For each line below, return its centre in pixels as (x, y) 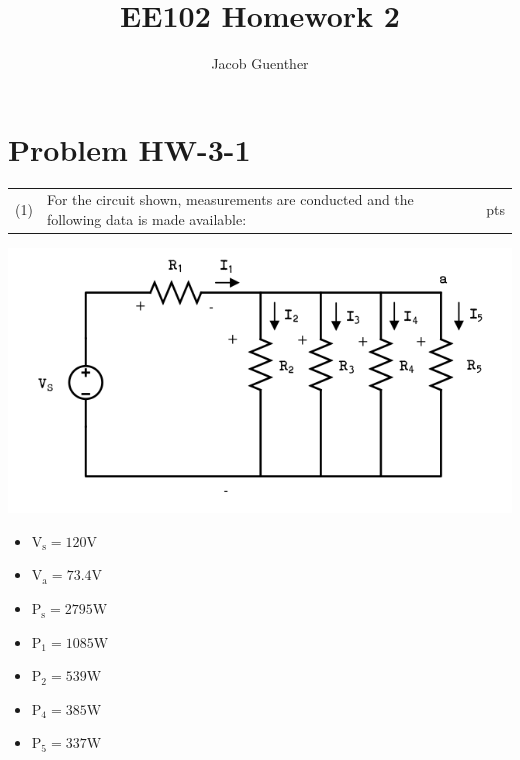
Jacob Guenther (260, 63)
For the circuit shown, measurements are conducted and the (230, 199)
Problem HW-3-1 (129, 148)
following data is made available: (146, 219)
